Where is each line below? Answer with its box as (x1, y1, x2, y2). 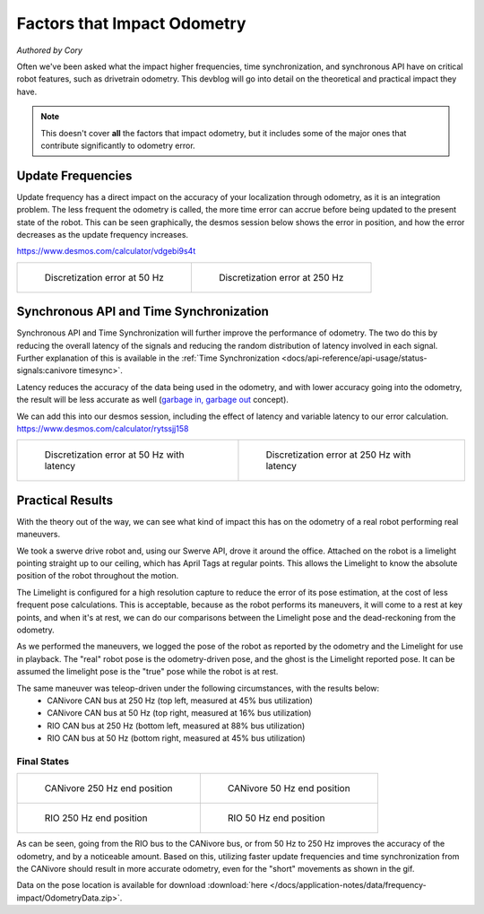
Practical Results (16, 492, 114, 508)
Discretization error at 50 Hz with (44, 448, 185, 461)
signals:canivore (16, 365, 78, 376)
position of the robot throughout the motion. (16, 570, 179, 581)
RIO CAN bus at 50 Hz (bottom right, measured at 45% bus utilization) (47, 733, 306, 744)
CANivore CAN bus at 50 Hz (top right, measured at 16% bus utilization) (47, 708, 312, 718)
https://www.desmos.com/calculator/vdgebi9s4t (16, 246, 196, 257)
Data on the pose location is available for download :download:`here (16, 880, 268, 891)
